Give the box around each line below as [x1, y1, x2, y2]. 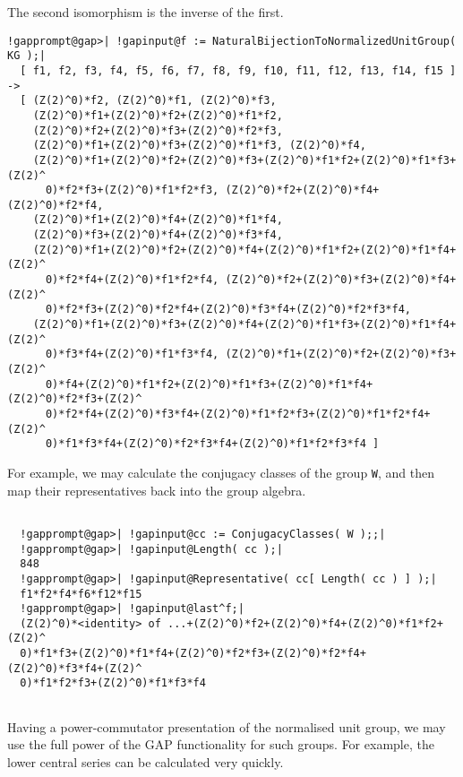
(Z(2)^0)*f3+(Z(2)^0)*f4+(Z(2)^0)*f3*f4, [32, 229, 283, 242]
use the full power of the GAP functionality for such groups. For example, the [7, 735, 434, 754]
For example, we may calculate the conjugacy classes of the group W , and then [7, 462, 435, 481]
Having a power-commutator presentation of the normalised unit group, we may [7, 717, 446, 736]
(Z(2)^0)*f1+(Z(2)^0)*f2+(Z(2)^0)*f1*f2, [32, 108, 283, 122]
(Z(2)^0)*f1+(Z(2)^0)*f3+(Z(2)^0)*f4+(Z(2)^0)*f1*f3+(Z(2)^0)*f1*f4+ [32, 318, 457, 332]
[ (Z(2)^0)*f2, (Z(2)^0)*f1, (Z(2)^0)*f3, [20, 94, 277, 108]
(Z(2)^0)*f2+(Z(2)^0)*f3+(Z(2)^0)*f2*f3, [32, 124, 283, 137]
